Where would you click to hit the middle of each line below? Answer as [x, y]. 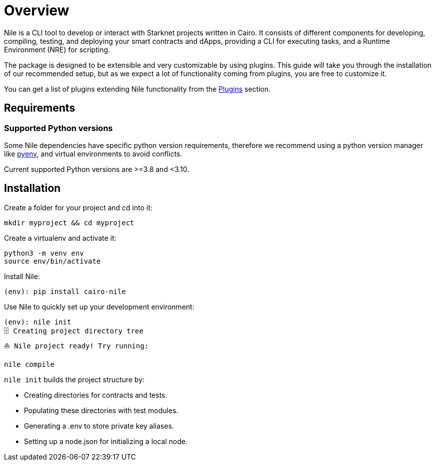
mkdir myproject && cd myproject [69, 223]
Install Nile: [22, 276]
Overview [37, 10]
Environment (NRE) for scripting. [57, 49]
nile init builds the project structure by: [74, 379]
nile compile [29, 364]
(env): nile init [38, 322]
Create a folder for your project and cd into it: [78, 207]
